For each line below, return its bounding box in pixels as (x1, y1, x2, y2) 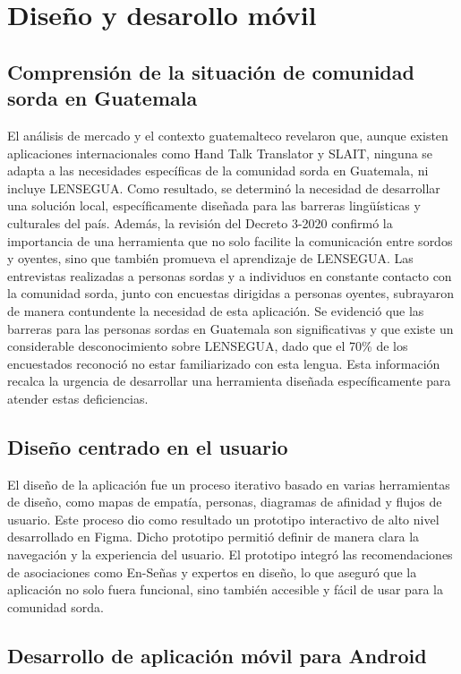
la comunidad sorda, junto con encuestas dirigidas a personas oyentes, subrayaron (7, 284, 454, 303)
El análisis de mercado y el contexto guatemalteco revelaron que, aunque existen (7, 125, 448, 144)
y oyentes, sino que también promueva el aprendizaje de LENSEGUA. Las (7, 249, 414, 268)
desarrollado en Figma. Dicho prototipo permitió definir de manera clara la (7, 527, 420, 546)
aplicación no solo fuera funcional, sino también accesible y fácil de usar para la (7, 580, 443, 599)
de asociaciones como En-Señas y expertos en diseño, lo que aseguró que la (7, 562, 417, 581)
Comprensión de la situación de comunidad (7, 57, 414, 85)
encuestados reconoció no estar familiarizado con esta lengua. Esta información (7, 354, 440, 372)
